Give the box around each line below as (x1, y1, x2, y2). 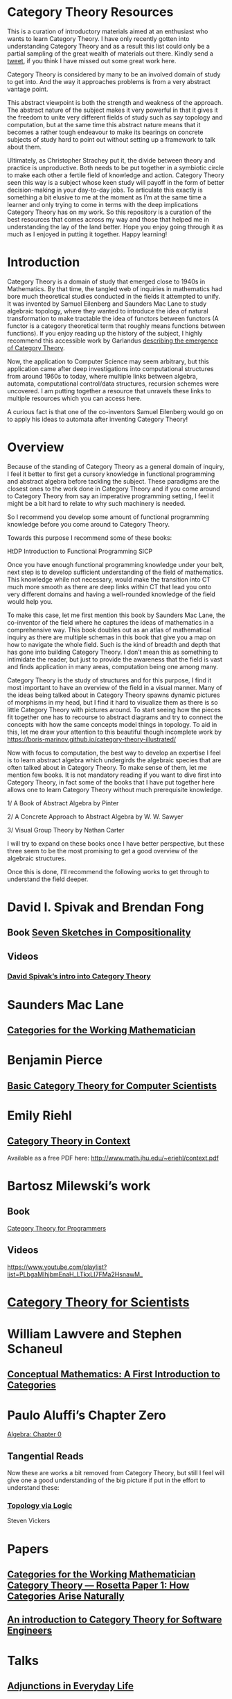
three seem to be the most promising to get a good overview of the (7, 846, 199, 855)
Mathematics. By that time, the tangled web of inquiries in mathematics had (7, 284, 223, 293)
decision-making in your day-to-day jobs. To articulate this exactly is (7, 186, 203, 194)
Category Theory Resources (7, 4, 174, 20)
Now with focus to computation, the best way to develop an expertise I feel (7, 748, 222, 757)
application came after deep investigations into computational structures (7, 364, 214, 372)
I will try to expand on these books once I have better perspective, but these (7, 839, 225, 848)
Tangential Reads (7, 1450, 84, 1462)
